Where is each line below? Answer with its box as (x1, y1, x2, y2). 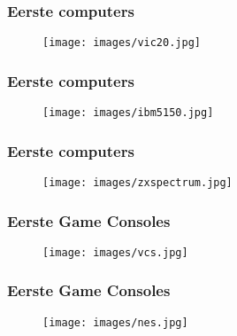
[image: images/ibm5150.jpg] (42, 106, 214, 120)
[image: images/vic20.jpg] (42, 36, 201, 50)
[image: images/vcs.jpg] (42, 246, 188, 259)
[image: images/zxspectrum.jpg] (42, 176, 233, 189)
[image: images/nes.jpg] (42, 316, 188, 329)
